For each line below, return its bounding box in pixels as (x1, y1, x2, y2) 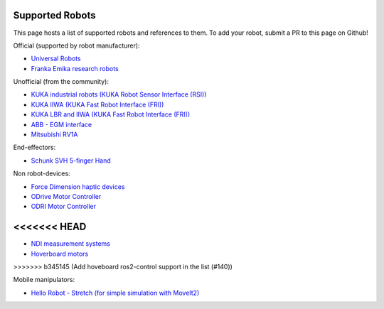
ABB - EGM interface (31, 120, 92, 129)
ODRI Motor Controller (31, 202, 96, 211)
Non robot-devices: (13, 169, 70, 178)
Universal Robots (31, 54, 81, 63)
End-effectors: (13, 143, 56, 152)
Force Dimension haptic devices (31, 182, 125, 191)
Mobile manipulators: (13, 276, 75, 284)
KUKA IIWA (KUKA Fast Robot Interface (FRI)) (31, 100, 164, 109)
